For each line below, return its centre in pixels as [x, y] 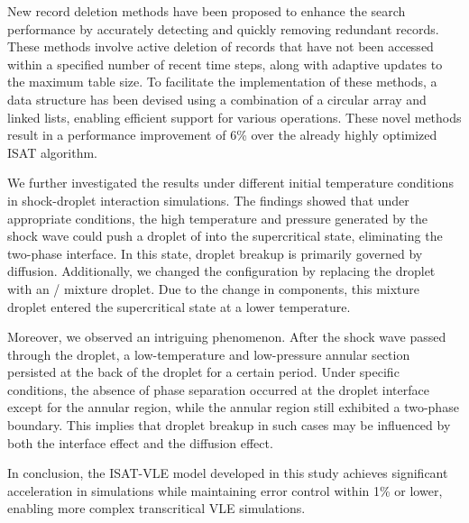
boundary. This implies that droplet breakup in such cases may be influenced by [229, 425]
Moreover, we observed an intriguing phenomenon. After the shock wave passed [227, 337]
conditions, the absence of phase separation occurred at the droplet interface [218, 389]
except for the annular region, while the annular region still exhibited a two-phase [233, 407]
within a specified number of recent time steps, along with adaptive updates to [225, 64]
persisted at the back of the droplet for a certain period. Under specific [203, 372]
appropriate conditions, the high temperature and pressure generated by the [218, 218]
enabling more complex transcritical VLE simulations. [156, 508]
